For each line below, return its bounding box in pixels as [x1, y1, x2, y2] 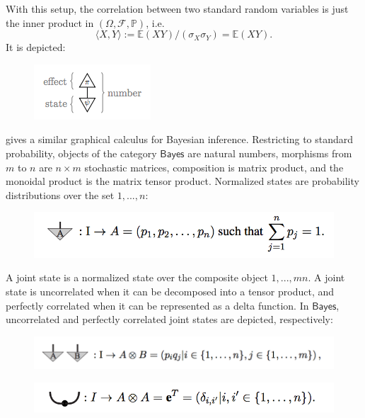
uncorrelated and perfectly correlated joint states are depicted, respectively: [6, 312, 333, 327]
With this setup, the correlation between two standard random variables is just [6, 1, 349, 16]
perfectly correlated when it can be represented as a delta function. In [6, 298, 309, 312]
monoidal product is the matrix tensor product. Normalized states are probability [6, 174, 359, 188]
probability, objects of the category [6, 145, 157, 160]
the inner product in [6, 15, 94, 30]
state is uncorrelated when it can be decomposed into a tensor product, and [6, 283, 335, 298]
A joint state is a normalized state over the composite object [6, 270, 268, 285]
